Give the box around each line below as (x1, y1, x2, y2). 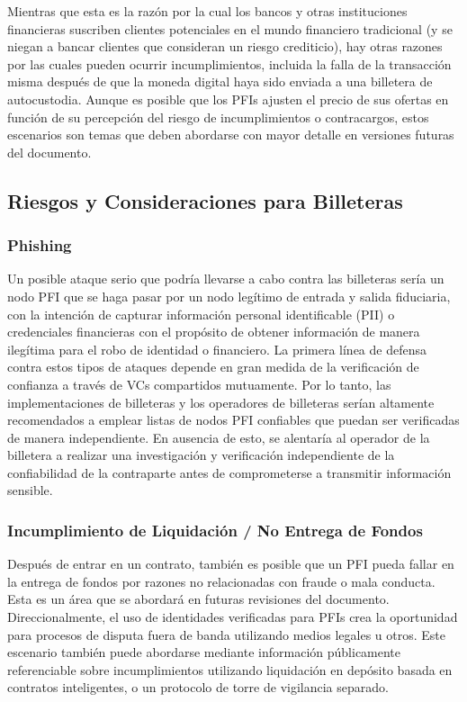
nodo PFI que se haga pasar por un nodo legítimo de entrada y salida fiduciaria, (7, 286, 451, 305)
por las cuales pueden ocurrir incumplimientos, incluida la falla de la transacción (7, 54, 452, 73)
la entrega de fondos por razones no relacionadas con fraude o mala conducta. (7, 571, 436, 590)
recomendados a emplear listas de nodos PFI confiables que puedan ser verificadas (7, 410, 460, 429)
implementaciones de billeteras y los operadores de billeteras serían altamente (7, 392, 435, 411)
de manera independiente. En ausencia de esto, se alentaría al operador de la (7, 427, 430, 446)
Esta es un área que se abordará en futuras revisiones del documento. (7, 589, 390, 608)
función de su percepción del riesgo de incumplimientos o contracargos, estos (7, 107, 429, 126)
